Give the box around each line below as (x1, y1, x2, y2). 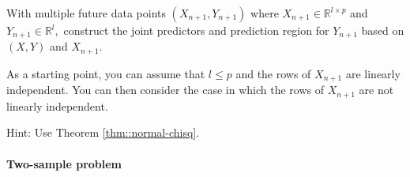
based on (361, 22, 404, 38)
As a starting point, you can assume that (6, 65, 205, 81)
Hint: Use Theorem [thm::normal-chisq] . (6, 124, 200, 141)
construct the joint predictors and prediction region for (63, 22, 329, 38)
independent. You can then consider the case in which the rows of (6, 81, 325, 98)
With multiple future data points (6, 5, 166, 21)
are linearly (345, 65, 401, 81)
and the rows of (235, 65, 311, 81)
